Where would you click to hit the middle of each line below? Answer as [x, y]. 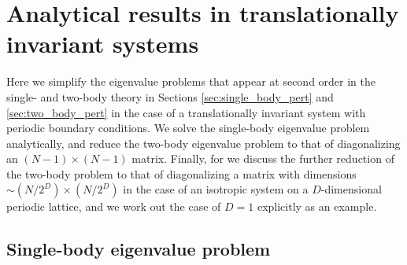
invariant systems [103, 44]
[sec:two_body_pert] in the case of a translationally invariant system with [186, 112]
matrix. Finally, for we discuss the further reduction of [263, 158]
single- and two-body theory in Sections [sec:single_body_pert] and [170, 96]
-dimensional [351, 189]
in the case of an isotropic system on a [216, 189]
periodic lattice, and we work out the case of [114, 206]
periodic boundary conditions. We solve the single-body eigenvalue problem [188, 128]
